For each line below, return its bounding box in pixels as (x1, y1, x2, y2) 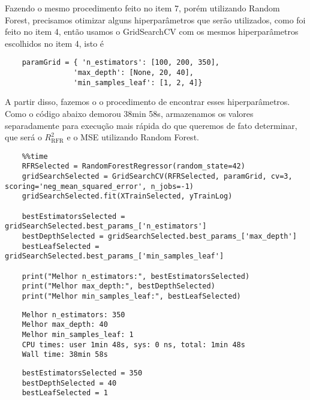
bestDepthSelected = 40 (22, 378, 117, 387)
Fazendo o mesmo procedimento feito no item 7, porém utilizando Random (5, 2, 280, 14)
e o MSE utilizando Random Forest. (67, 131, 199, 143)
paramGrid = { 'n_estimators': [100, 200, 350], (22, 58, 219, 67)
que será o (5, 131, 42, 143)
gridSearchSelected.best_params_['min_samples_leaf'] (5, 252, 224, 261)
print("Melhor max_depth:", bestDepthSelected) (22, 282, 215, 291)
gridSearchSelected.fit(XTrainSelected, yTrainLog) (22, 192, 233, 201)
